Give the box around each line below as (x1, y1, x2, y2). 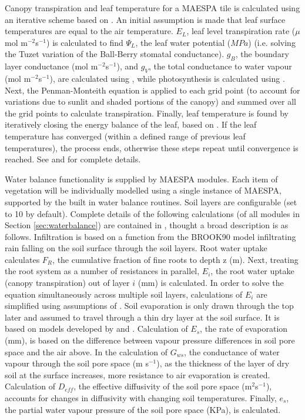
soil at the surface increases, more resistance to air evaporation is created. (5, 368, 270, 381)
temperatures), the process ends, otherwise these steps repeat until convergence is (5, 141, 299, 154)
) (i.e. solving (248, 36, 296, 48)
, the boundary (235, 48, 289, 60)
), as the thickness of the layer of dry (156, 357, 290, 369)
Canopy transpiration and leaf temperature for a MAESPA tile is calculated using (5, 2, 300, 14)
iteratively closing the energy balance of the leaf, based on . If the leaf (5, 118, 257, 131)
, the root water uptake (210, 265, 294, 277)
